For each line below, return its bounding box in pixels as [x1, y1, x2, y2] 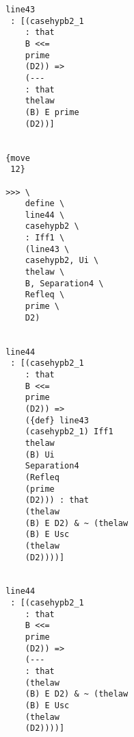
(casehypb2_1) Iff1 [25, 427, 113, 437]
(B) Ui [25, 449, 55, 460]
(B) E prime [25, 107, 79, 117]
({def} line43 [25, 415, 89, 425]
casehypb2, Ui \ [25, 255, 99, 266]
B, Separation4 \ [25, 278, 104, 288]
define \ [25, 199, 65, 209]
